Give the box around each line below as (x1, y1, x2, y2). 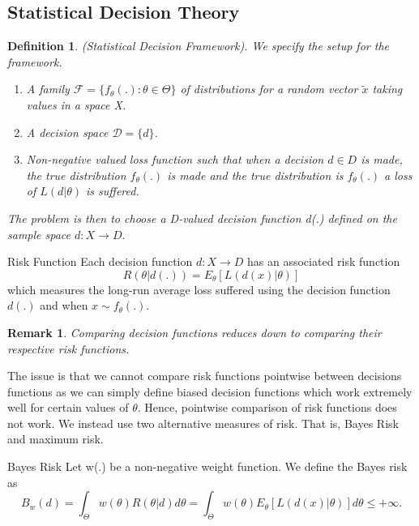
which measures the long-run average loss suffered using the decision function (7, 280, 391, 297)
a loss (384, 166, 413, 183)
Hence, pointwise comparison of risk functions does (144, 399, 397, 416)
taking (372, 80, 403, 97)
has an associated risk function (247, 253, 400, 270)
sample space (7, 225, 71, 242)
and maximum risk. (7, 430, 104, 447)
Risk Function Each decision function (7, 253, 193, 270)
